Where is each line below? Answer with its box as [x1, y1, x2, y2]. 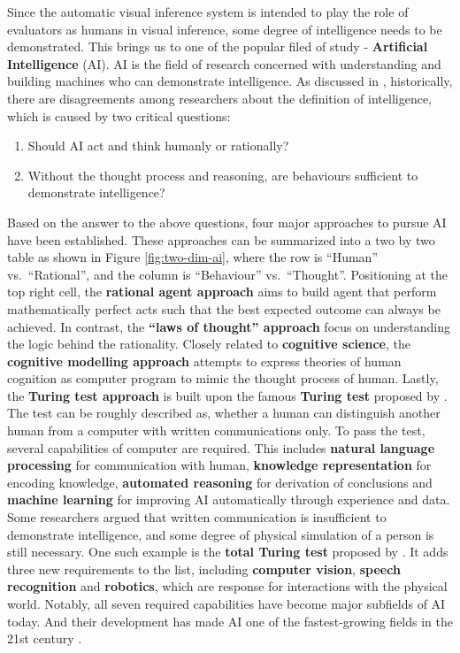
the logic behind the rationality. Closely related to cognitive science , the [7, 334, 410, 353]
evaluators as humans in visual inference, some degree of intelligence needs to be [7, 19, 442, 38]
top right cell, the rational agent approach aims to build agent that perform [7, 282, 437, 301]
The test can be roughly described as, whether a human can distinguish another [7, 403, 441, 422]
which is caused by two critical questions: [7, 106, 231, 125]
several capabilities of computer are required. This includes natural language [7, 438, 435, 457]
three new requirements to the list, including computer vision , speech [7, 559, 401, 578]
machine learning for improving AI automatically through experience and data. [7, 490, 450, 509]
